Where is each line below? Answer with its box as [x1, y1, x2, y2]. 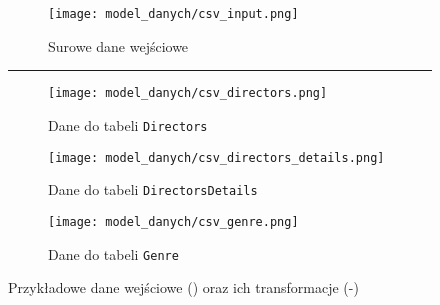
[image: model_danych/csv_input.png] [48, 7, 299, 21]
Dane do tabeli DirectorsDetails [48, 179, 258, 200]
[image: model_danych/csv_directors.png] [48, 86, 328, 101]
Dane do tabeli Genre [48, 243, 179, 264]
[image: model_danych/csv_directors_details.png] [48, 150, 385, 165]
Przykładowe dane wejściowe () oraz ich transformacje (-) [8, 277, 359, 298]
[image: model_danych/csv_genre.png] [48, 214, 299, 229]
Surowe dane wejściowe [48, 35, 189, 56]
